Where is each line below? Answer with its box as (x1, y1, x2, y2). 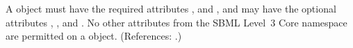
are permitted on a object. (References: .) (6, 29, 182, 43)
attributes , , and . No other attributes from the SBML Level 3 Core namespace (6, 15, 347, 29)
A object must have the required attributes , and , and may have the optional (6, 1, 336, 15)
